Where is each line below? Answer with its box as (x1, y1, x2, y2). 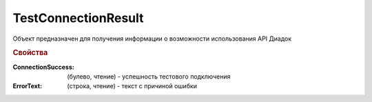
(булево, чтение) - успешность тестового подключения (67, 72, 231, 81)
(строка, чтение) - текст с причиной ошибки (67, 82, 198, 90)
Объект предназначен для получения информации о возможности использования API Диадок (12, 34, 292, 43)
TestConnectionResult (12, 10, 144, 25)
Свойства (12, 48, 48, 58)
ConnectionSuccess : (12, 63, 75, 71)
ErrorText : (12, 82, 43, 90)
